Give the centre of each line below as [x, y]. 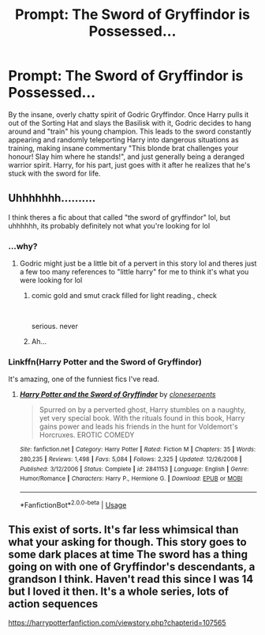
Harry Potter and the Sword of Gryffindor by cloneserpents [118, 395]
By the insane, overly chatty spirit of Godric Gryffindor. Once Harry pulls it [129, 114]
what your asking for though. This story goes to [127, 542]
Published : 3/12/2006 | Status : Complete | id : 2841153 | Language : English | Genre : [134, 469]
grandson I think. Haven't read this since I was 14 [131, 579]
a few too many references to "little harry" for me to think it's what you [134, 272]
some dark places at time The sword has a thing [128, 555]
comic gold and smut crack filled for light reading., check [124, 296]
